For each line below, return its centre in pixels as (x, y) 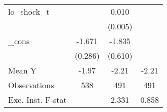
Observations (31, 85)
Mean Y (23, 70)
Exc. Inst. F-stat (37, 100)
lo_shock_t (29, 11)
